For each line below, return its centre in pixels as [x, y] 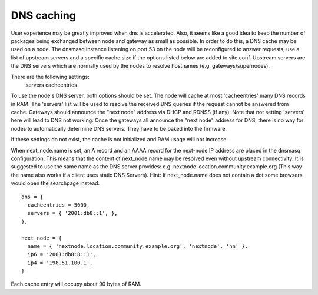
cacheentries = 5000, [59, 205]
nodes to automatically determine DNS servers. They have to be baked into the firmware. [119, 128]
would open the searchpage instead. [55, 183]
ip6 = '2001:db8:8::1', [62, 254]
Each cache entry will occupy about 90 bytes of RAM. [76, 284]
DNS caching [44, 15]
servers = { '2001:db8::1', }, [72, 213]
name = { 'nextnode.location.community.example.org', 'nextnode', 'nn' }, [138, 246]
